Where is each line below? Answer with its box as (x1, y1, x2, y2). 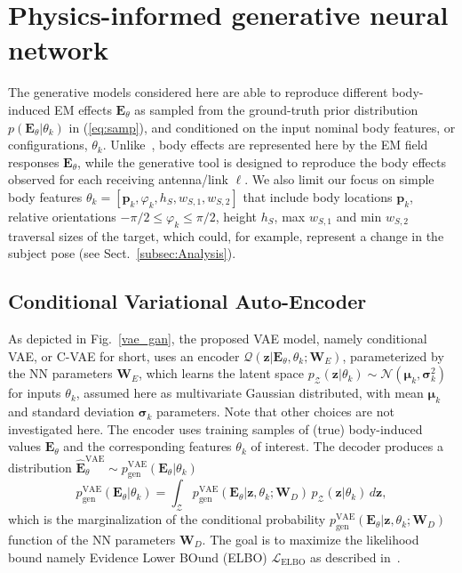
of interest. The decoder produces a (251, 437, 443, 456)
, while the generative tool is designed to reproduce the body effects (77, 152, 446, 171)
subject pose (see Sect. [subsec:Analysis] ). (8, 244, 236, 262)
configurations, (8, 135, 88, 154)
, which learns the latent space (138, 364, 304, 383)
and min (336, 206, 382, 225)
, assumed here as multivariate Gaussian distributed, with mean (76, 383, 424, 402)
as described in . (309, 547, 401, 566)
